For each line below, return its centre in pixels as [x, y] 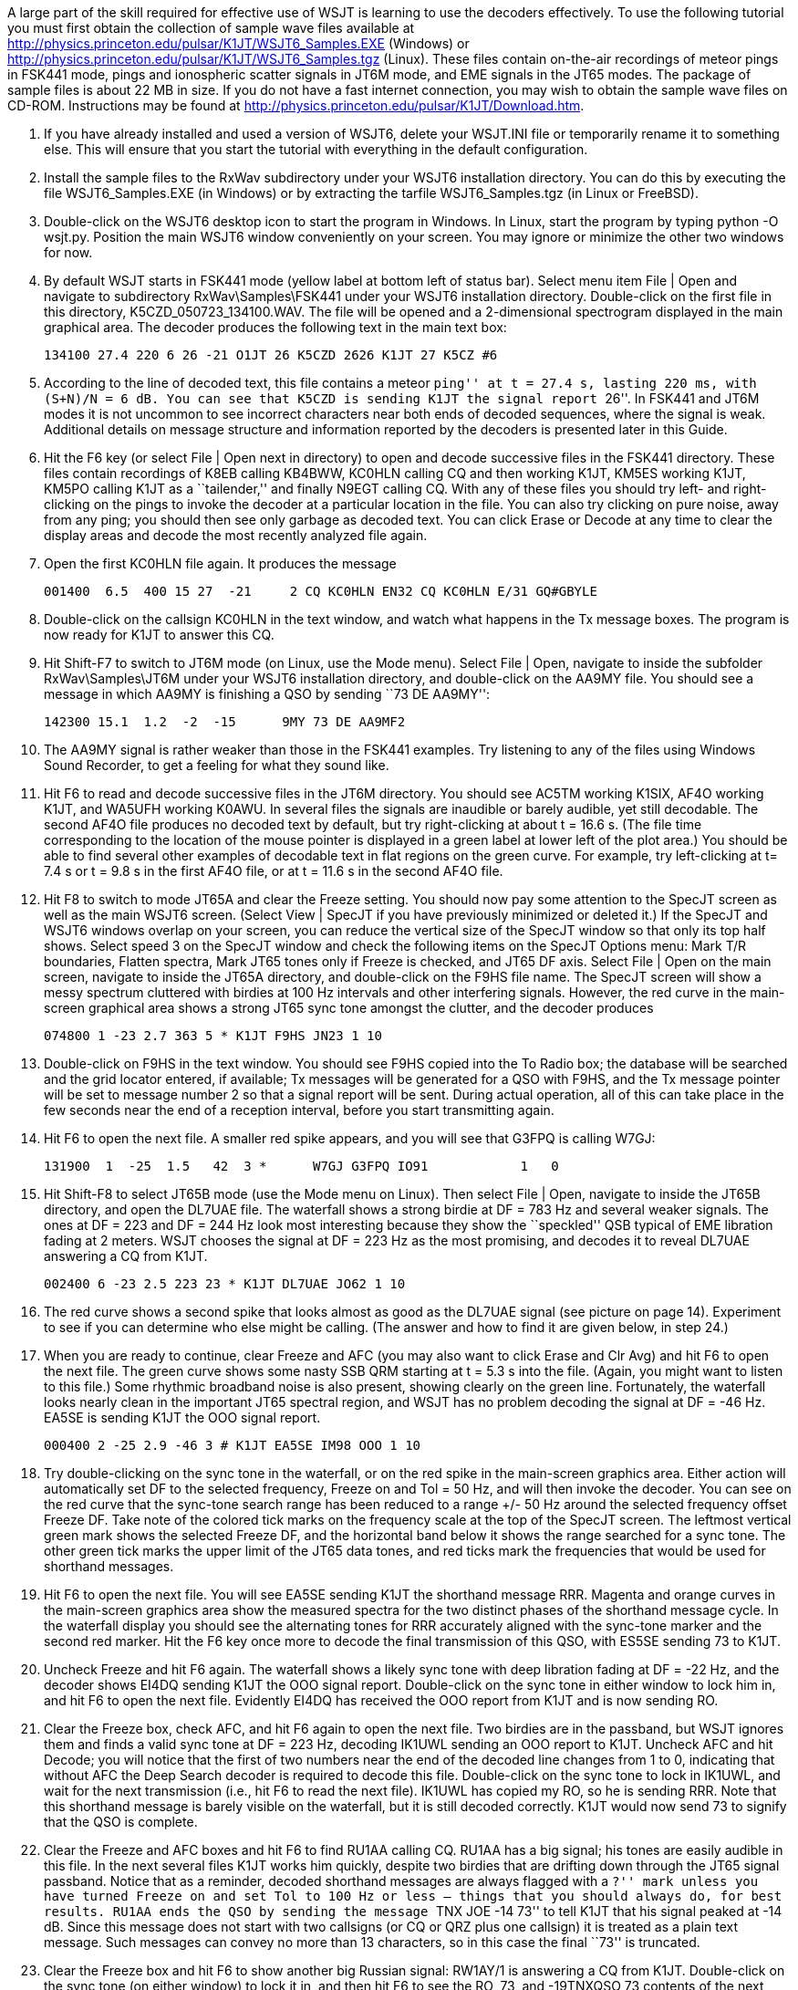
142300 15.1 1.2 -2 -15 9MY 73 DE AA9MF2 [225, 722]
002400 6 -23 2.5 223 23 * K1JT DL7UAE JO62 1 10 [225, 1284]
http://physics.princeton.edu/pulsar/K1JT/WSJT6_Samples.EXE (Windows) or [238, 43]
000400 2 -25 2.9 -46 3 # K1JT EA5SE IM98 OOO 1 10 [233, 1445]
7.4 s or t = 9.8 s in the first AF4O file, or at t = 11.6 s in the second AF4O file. [274, 871]
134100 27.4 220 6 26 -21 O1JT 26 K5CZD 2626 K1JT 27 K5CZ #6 [271, 355]
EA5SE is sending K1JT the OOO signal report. [182, 1417]
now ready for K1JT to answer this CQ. [159, 635]
